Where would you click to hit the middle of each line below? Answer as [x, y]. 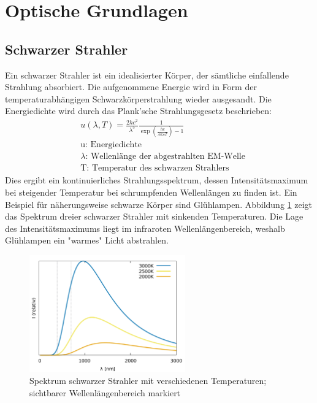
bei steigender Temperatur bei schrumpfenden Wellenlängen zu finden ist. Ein [151, 192]
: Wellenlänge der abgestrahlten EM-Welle [165, 157]
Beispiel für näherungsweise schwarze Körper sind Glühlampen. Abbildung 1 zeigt [159, 204]
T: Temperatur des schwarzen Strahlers [155, 168]
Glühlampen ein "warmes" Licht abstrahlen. [87, 240]
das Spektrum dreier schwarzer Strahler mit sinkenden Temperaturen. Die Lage [154, 216]
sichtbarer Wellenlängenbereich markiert [105, 392]
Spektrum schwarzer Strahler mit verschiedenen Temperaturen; [148, 381]
